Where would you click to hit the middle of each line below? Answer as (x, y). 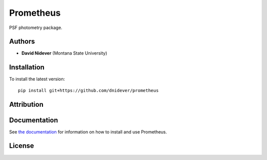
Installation (27, 67)
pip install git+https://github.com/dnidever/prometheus (89, 90)
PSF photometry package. (36, 28)
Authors (22, 42)
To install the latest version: (37, 79)
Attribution (26, 104)
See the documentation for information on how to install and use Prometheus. (88, 132)
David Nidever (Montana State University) (64, 53)
